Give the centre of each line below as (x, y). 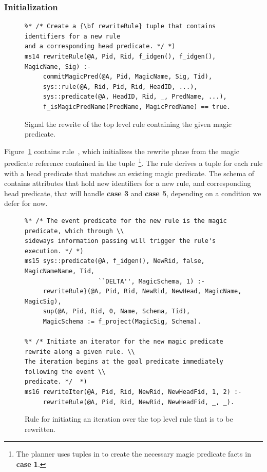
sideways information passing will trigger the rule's (120, 241)
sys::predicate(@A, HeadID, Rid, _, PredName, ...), (135, 97)
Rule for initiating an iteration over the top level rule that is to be (129, 419)
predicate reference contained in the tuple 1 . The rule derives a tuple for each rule (133, 162)
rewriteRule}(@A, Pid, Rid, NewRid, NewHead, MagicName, (142, 291)
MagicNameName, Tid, (60, 271)
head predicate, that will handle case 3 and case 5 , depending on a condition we (133, 193)
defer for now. (26, 203)
